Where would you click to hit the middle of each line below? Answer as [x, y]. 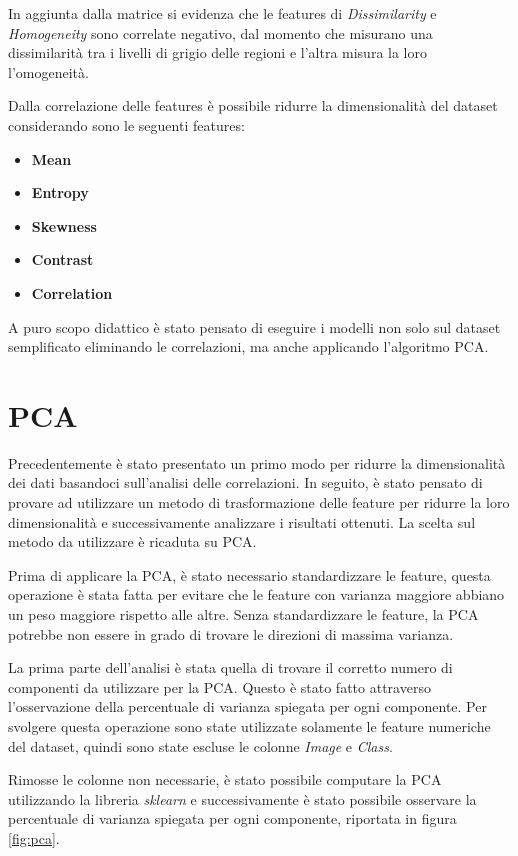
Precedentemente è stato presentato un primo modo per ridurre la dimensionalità [257, 462]
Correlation [72, 292]
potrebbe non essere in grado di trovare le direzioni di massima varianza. [231, 633]
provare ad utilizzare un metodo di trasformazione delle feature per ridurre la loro [259, 502]
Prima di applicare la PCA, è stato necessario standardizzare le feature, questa [249, 574]
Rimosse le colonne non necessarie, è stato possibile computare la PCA [225, 779]
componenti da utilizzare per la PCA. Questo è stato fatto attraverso [219, 686]
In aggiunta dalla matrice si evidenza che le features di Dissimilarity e [222, 13]
